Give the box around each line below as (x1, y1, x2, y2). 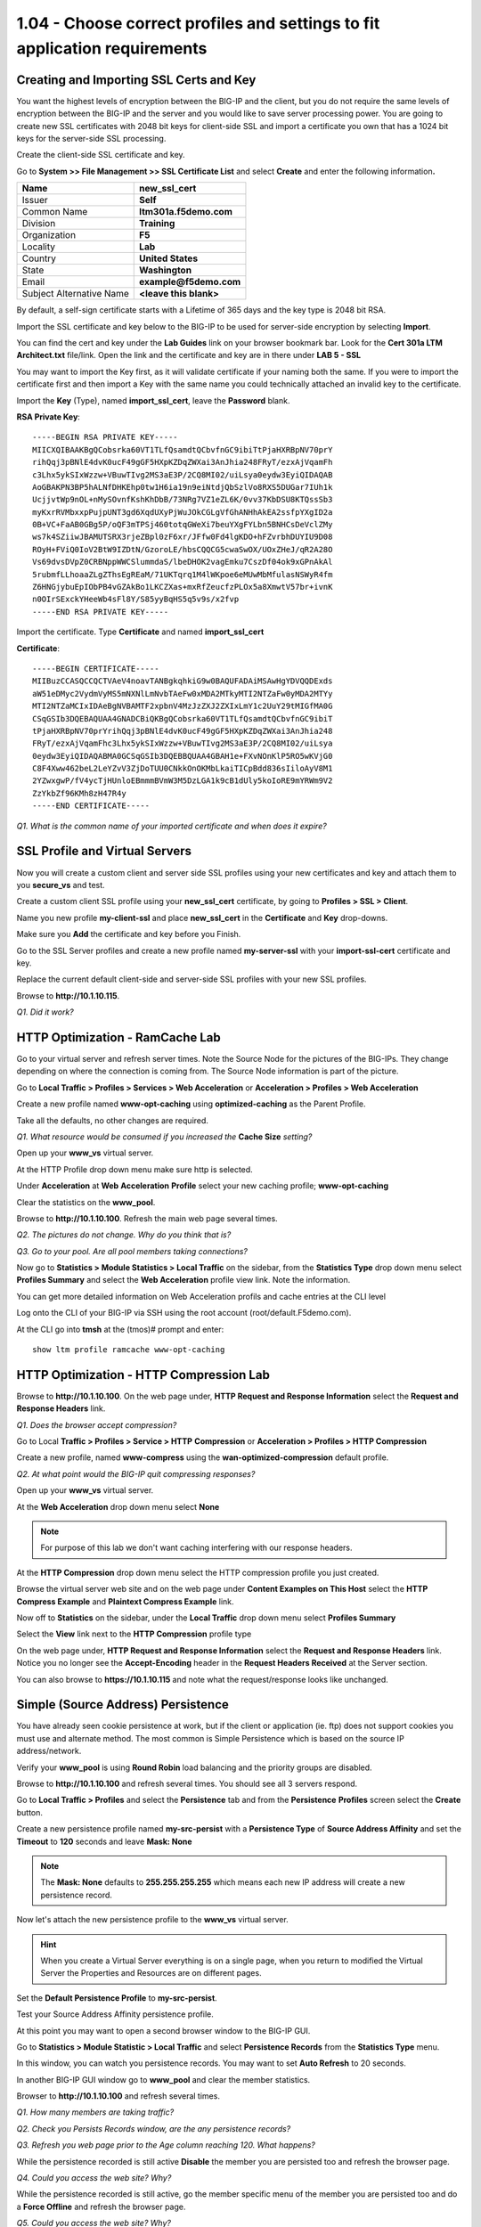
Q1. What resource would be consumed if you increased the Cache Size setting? (16, 1131, 313, 1142)
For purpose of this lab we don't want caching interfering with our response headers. (40, 1542, 353, 1554)
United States (139, 252, 199, 265)
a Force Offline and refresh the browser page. (16, 2201, 186, 2212)
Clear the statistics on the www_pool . (16, 1196, 156, 1207)
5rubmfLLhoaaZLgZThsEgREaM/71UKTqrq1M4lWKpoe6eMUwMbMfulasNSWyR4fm (32, 569, 333, 579)
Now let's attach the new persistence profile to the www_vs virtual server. (16, 1914, 289, 1925)
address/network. (16, 1746, 82, 1757)
